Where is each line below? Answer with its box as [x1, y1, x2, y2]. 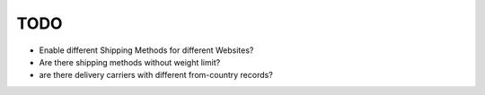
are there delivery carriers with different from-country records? [39, 70, 273, 81]
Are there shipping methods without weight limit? [39, 56, 221, 67]
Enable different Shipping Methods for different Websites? [39, 45, 254, 56]
